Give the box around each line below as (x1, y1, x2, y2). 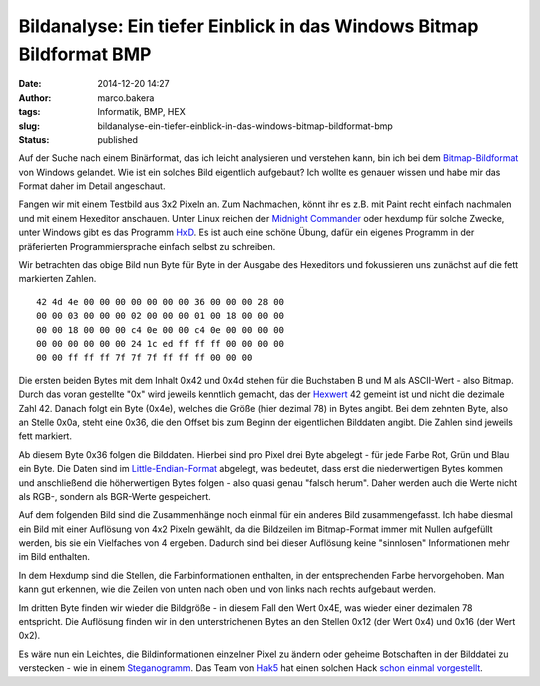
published (97, 133, 139, 145)
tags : (18, 106, 41, 118)
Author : (18, 91, 52, 104)
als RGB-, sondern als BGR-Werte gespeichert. (18, 490, 212, 502)
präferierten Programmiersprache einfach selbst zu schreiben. (18, 240, 276, 252)
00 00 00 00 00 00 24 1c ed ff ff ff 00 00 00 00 (36, 338, 285, 349)
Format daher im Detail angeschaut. (18, 180, 166, 192)
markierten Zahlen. (18, 273, 97, 285)
